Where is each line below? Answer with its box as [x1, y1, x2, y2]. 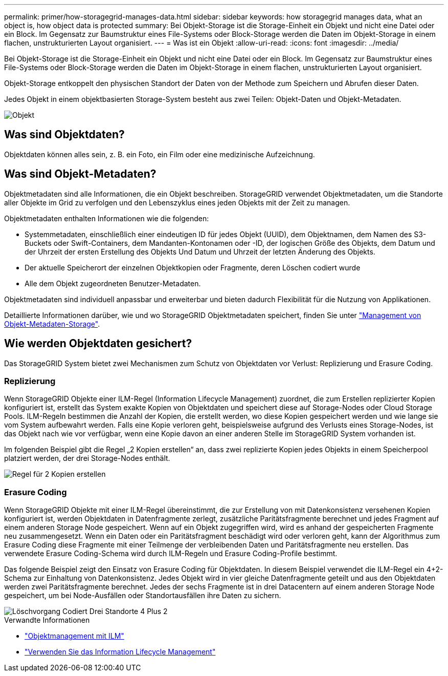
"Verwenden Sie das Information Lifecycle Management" [25, 647, 216, 657]
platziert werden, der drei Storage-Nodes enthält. [4, 454, 170, 463]
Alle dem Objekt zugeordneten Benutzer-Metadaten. [25, 279, 201, 288]
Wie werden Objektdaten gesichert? [4, 337, 192, 350]
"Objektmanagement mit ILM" [25, 631, 124, 641]
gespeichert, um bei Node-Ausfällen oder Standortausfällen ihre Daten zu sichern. [4, 591, 281, 600]
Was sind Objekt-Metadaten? [4, 167, 156, 181]
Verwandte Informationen [4, 616, 90, 625]
